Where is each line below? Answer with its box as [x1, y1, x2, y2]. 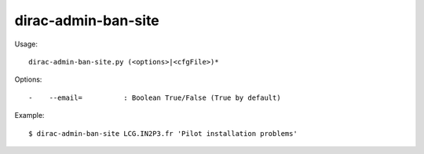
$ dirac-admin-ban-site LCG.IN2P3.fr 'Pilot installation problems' [28, 129, 298, 137]
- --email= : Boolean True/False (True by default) [28, 93, 282, 102]
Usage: [14, 39, 38, 49]
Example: [14, 111, 45, 120]
